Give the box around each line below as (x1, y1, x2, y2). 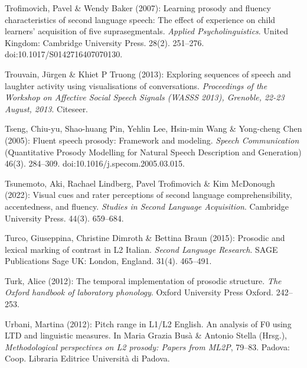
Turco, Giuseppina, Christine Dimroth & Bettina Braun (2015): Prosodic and (5, 232, 285, 244)
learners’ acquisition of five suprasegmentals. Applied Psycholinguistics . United (5, 25, 288, 37)
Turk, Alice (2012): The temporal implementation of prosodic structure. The (5, 274, 282, 286)
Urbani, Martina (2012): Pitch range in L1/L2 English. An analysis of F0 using (5, 317, 292, 330)
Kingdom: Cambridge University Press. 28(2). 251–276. (5, 36, 204, 48)
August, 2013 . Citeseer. (5, 102, 89, 115)
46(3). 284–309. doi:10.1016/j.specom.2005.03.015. (5, 157, 185, 170)
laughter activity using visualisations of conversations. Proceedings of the (5, 79, 267, 92)
